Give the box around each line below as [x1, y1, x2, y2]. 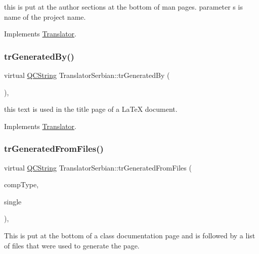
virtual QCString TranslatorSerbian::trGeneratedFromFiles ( [4, 162, 192, 173]
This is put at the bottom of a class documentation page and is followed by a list [4, 230, 255, 240]
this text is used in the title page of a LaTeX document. [4, 104, 178, 114]
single [4, 196, 22, 206]
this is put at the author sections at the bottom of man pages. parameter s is [4, 2, 243, 12]
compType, [4, 179, 39, 190]
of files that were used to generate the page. [4, 240, 140, 250]
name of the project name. [4, 11, 86, 22]
